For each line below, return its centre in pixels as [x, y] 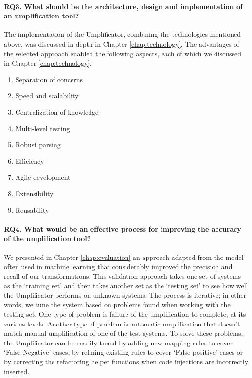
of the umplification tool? [47, 238]
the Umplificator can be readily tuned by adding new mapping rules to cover [118, 342]
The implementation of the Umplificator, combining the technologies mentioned [123, 34]
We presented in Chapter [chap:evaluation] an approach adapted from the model [124, 257]
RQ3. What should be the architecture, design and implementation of [123, 6]
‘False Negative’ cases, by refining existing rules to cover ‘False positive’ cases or [124, 352]
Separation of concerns [49, 79]
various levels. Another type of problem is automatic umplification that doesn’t [122, 323]
